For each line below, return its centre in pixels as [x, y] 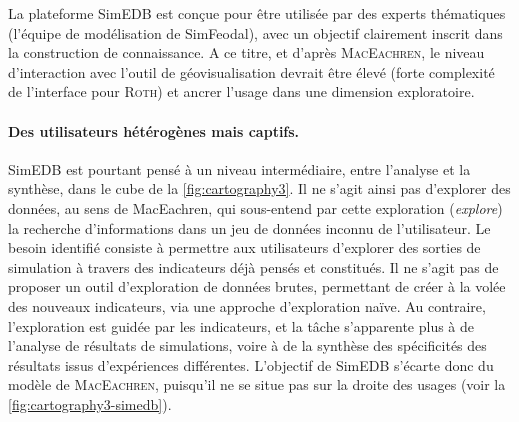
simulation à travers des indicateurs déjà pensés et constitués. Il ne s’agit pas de [253, 266]
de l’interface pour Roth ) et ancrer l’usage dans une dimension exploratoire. [241, 91]
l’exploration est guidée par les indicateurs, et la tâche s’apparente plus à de [241, 325]
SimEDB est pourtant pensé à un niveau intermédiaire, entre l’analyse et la [239, 168]
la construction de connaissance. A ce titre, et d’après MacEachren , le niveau [246, 52]
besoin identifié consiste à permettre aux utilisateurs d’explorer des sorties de [244, 247]
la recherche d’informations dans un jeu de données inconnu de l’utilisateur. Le [249, 227]
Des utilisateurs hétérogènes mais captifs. [154, 130]
